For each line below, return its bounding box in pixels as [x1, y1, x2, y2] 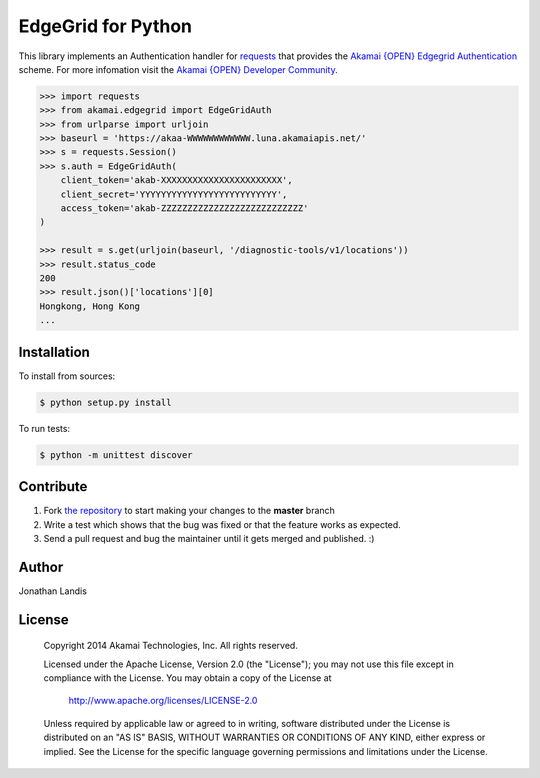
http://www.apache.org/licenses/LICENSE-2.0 [68, 695, 258, 707]
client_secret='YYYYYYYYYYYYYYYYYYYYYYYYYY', [60, 188, 288, 200]
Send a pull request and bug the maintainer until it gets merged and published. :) [43, 532, 375, 544]
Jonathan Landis [18, 585, 87, 597]
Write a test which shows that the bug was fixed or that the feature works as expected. [43, 518, 402, 530]
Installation [18, 343, 90, 360]
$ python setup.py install [39, 396, 172, 408]
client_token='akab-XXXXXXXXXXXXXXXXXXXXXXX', [60, 175, 294, 186]
